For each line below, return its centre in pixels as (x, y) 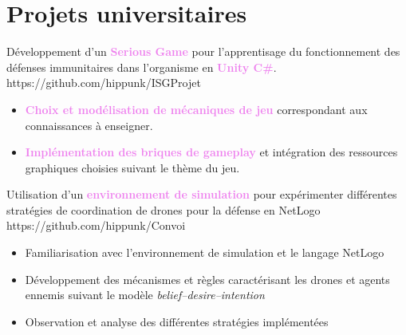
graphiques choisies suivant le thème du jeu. (132, 167)
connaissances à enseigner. (89, 125)
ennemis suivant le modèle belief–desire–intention (145, 295)
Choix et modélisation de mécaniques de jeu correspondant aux (196, 109)
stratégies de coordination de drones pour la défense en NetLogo (164, 209)
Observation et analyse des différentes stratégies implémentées (177, 321)
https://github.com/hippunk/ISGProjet (104, 83)
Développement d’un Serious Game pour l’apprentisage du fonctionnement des (203, 51)
